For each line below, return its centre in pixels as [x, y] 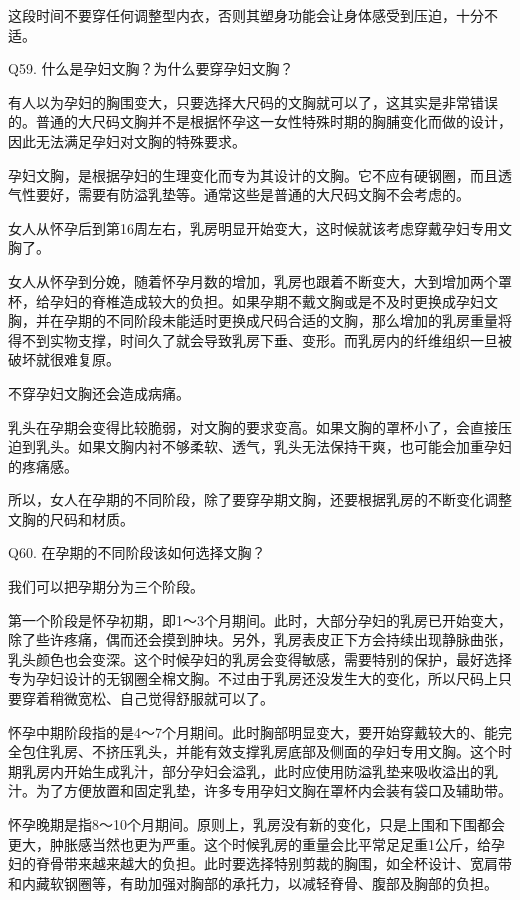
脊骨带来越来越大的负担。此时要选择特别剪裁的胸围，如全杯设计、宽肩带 [273, 863]
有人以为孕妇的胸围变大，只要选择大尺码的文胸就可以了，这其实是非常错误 [253, 101]
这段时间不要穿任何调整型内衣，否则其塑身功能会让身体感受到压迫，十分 [246, 15]
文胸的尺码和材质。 [71, 518]
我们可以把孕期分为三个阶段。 [106, 586]
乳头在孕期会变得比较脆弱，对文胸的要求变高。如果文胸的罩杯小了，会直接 [253, 426]
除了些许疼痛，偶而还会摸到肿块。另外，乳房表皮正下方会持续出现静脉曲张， [260, 639]
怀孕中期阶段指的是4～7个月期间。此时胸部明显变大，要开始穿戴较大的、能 [253, 731]
